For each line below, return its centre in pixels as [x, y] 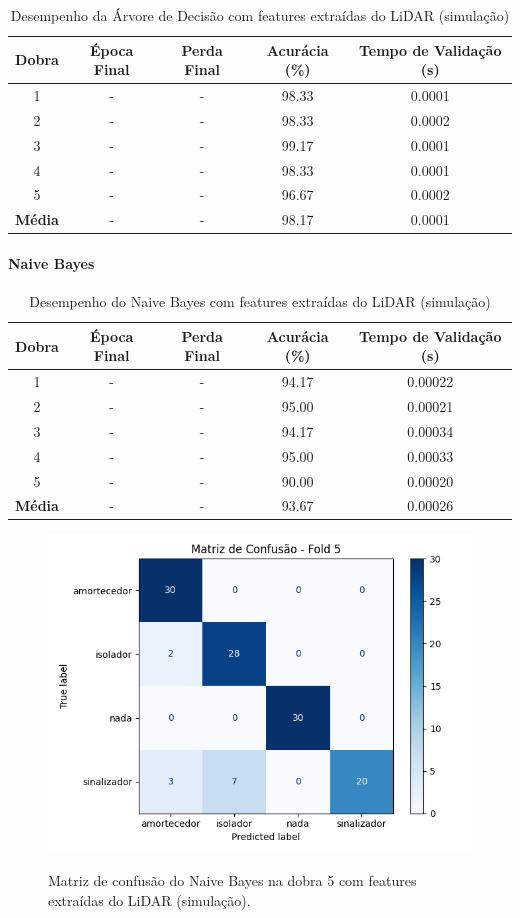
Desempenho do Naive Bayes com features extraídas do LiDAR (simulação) [260, 301]
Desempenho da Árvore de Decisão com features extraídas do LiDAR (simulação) [260, 15]
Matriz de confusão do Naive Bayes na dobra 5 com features [232, 880]
